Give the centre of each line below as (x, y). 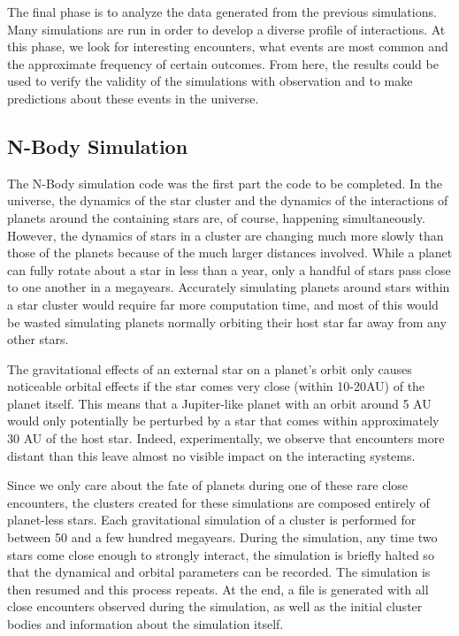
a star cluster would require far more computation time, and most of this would (223, 304)
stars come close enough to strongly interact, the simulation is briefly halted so (221, 554)
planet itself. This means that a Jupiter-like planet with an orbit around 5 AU (219, 403)
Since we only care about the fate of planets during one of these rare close (208, 485)
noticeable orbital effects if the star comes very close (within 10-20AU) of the (216, 386)
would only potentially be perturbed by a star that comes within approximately (223, 421)
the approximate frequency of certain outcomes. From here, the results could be (223, 63)
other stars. (38, 339)
